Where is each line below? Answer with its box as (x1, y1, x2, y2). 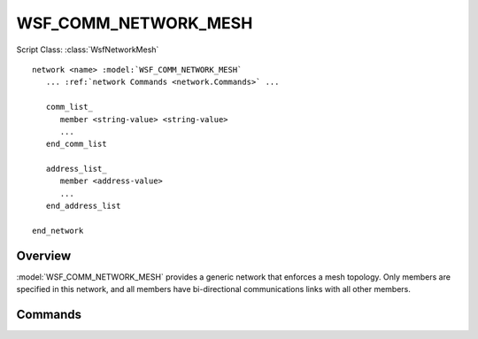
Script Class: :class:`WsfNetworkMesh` (16, 44, 159, 55)
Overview (16, 248, 72, 263)
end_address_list (45, 201, 121, 212)
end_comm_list (45, 139, 107, 150)
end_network (32, 226, 84, 236)
